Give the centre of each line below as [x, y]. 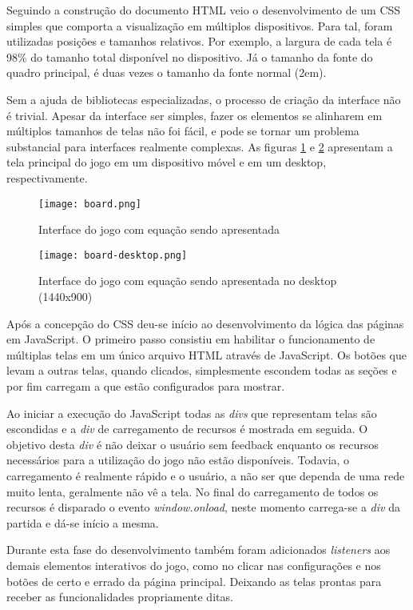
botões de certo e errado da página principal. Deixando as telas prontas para [194, 581]
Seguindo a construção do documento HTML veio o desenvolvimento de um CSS [204, 10]
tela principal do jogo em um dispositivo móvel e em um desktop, [167, 162]
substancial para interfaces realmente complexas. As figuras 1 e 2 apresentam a [200, 146]
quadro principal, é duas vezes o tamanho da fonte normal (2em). [167, 72]
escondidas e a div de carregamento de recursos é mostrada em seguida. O [187, 429]
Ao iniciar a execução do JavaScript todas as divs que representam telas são [192, 413]
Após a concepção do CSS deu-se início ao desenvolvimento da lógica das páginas [205, 323]
